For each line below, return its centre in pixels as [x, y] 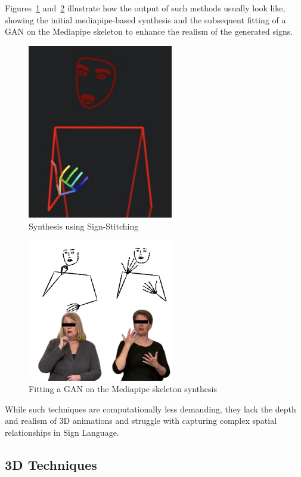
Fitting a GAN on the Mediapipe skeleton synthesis [123, 389]
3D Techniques [51, 464]
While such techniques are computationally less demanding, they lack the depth [150, 409]
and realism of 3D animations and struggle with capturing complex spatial [141, 421]
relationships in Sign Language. [62, 432]
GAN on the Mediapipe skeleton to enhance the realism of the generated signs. [149, 31]
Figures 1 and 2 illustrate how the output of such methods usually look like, [145, 8]
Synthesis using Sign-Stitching [84, 226]
